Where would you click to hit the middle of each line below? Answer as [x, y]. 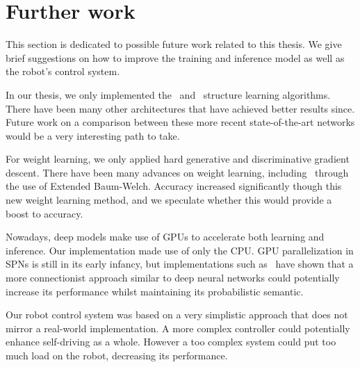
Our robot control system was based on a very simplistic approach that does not [177, 315]
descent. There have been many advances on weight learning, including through [177, 172]
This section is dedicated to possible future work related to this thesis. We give [174, 44]
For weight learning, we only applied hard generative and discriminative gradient [178, 159]
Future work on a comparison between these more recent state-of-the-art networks [180, 122]
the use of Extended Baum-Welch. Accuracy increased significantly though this [174, 186]
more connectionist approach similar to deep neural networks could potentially [173, 278]
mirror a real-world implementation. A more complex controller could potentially [178, 328]
